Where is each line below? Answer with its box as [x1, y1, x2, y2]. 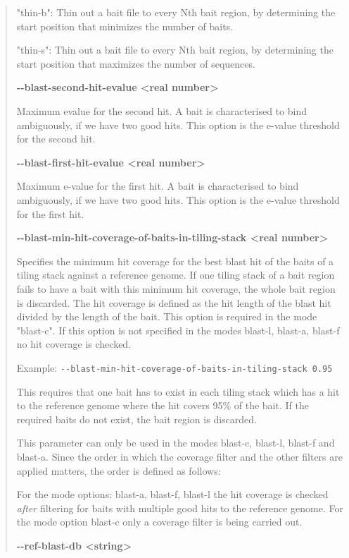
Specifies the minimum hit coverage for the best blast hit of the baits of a [16, 253, 334, 268]
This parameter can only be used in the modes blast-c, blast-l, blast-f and [16, 435, 335, 450]
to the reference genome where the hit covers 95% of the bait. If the [16, 398, 309, 413]
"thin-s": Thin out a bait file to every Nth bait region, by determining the [16, 42, 334, 57]
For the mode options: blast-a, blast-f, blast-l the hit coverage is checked [16, 487, 329, 502]
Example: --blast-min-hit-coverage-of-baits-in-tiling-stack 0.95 [16, 360, 333, 375]
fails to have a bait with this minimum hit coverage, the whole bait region [16, 281, 336, 296]
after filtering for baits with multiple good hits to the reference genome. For [16, 500, 343, 515]
